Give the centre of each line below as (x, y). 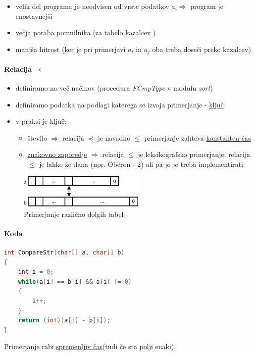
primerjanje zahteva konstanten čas (198, 137)
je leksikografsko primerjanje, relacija (194, 154)
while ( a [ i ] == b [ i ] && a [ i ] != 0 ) (75, 281)
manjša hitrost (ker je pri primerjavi (71, 49)
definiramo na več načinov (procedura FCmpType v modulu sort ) (114, 88)
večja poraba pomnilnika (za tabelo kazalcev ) (86, 32)
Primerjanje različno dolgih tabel (74, 214)
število (37, 137)
